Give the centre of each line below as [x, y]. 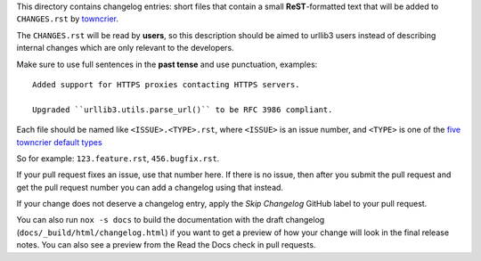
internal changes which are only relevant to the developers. [126, 48]
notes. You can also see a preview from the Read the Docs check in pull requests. [166, 245]
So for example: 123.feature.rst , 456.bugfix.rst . [118, 158]
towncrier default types [59, 142]
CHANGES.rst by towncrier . [68, 19]
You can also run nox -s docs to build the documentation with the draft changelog [171, 220]
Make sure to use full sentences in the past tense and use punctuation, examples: [167, 64]
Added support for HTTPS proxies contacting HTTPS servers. [166, 84]
